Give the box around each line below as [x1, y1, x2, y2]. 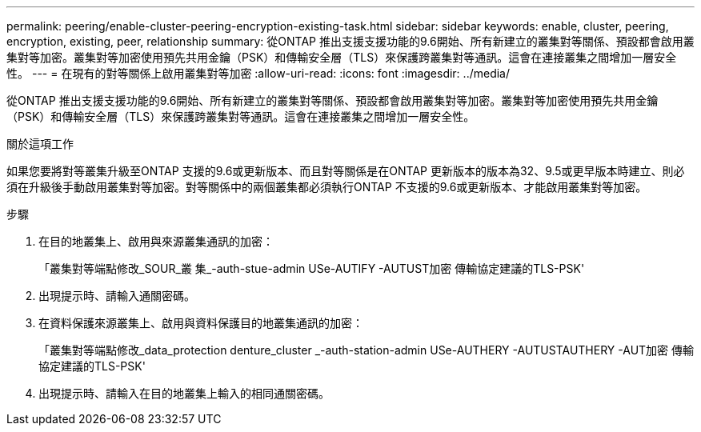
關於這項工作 [6, 137, 74, 150]
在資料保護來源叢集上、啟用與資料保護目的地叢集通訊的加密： [38, 316, 363, 330]
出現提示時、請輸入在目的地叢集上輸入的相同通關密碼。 [38, 386, 330, 400]
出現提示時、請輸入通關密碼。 [38, 289, 195, 302]
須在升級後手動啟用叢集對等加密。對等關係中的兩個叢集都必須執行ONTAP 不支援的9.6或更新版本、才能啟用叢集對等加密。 [6, 180, 647, 194]
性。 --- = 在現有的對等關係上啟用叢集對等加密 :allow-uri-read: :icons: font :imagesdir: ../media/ [6, 66, 511, 80]
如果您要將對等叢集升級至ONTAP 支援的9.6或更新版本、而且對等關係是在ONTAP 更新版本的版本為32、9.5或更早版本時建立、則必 [6, 164, 685, 178]
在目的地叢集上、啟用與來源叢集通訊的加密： [38, 234, 274, 248]
